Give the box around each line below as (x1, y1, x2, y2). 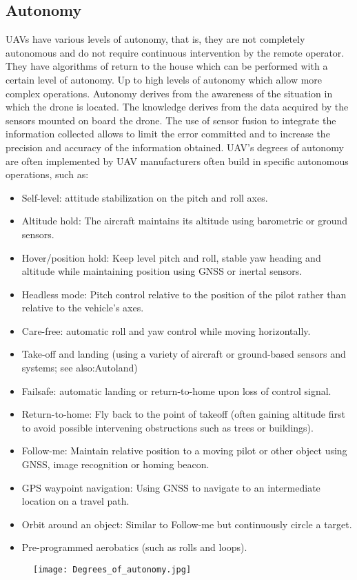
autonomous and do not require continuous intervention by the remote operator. (6, 45, 345, 59)
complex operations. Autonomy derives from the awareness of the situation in (6, 86, 333, 100)
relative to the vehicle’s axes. (21, 300, 144, 315)
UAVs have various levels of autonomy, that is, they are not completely (6, 32, 305, 46)
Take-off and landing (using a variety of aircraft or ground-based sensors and (21, 347, 346, 361)
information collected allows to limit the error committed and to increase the (6, 126, 330, 141)
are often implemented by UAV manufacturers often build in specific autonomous (6, 153, 349, 168)
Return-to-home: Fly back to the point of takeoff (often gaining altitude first (21, 407, 345, 421)
